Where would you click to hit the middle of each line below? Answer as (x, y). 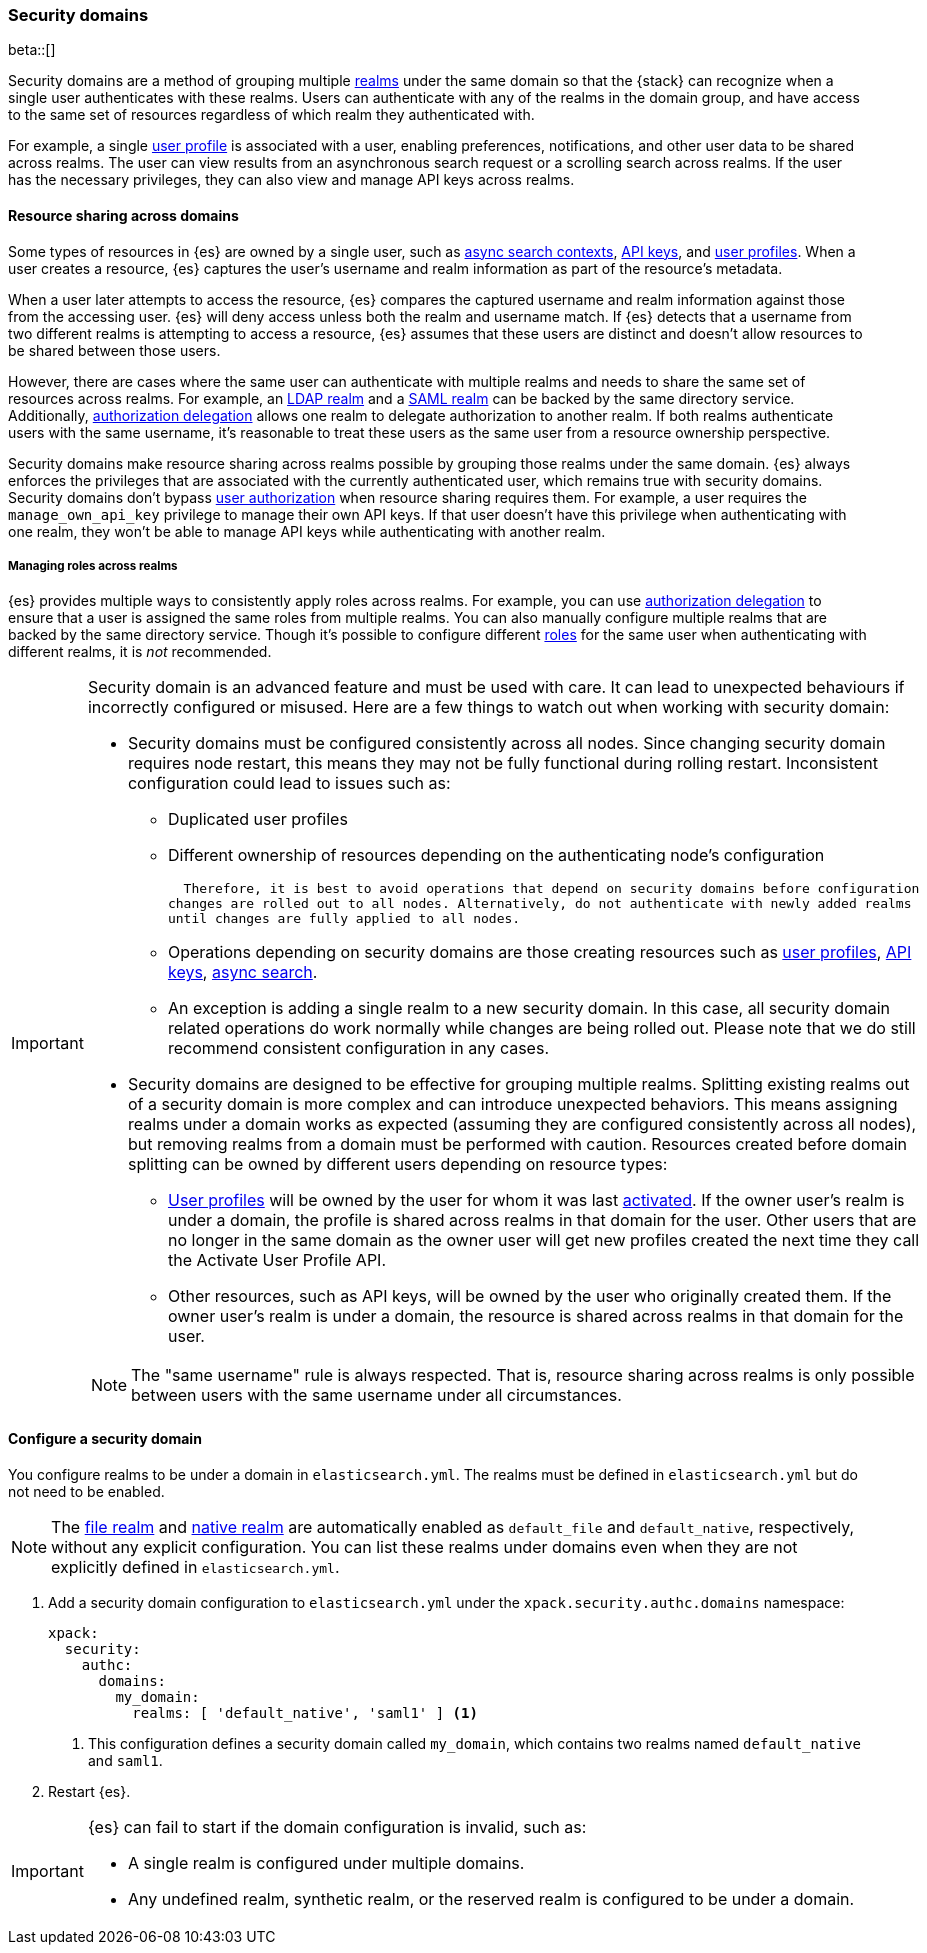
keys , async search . (242, 972)
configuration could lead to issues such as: (289, 783)
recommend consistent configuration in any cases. (358, 1048)
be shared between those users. (114, 350)
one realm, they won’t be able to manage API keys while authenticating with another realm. (307, 531)
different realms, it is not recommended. (140, 652)
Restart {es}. (89, 1791)
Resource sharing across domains (123, 215)
